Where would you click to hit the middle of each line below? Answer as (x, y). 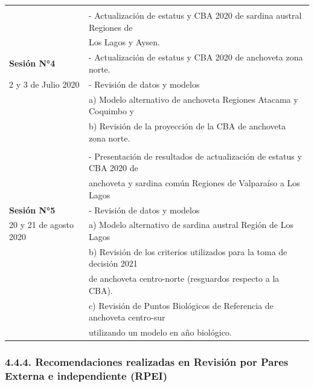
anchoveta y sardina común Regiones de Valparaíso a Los (194, 183)
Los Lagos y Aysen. (124, 42)
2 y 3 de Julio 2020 (44, 84)
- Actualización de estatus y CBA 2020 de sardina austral (195, 15)
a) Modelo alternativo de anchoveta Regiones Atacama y (193, 99)
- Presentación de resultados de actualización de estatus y (195, 156)
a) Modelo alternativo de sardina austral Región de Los (191, 225)
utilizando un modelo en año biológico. (160, 332)
